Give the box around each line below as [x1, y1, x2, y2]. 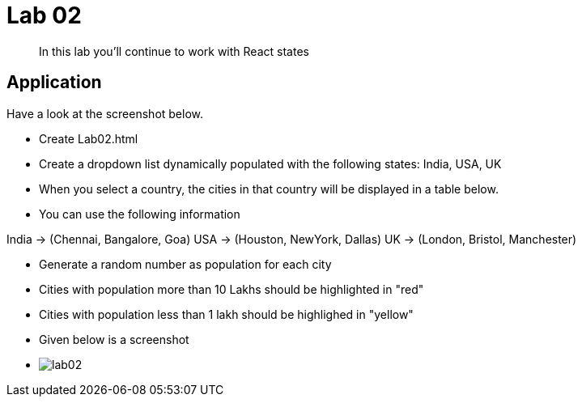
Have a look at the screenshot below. [6, 106, 204, 121]
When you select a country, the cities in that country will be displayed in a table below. [39, 181, 499, 196]
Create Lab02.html [39, 131, 138, 146]
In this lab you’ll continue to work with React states [39, 44, 309, 58]
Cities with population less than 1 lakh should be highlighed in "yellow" [39, 307, 414, 321]
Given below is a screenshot [39, 332, 189, 346]
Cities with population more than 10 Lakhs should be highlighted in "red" [39, 282, 424, 296]
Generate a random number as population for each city [39, 257, 332, 271]
